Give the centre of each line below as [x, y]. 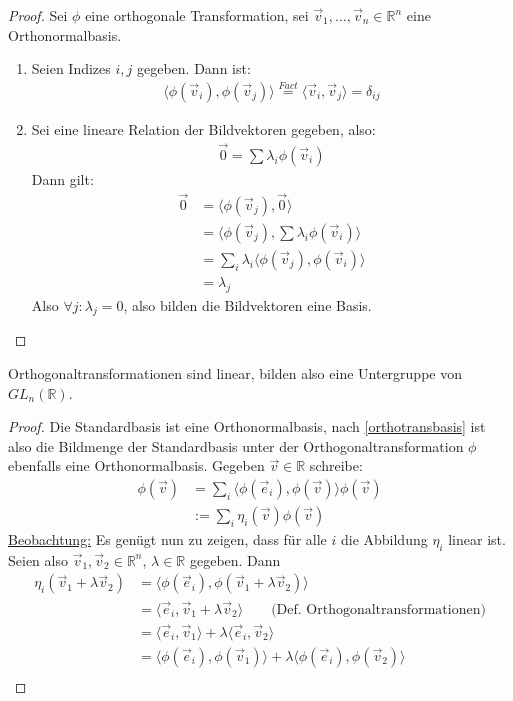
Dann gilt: [62, 178]
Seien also [38, 559]
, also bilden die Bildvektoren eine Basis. [247, 304]
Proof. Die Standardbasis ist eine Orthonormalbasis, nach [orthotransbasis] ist [247, 426]
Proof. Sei [38, 15]
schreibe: [336, 465]
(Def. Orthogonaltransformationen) [378, 609]
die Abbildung [384, 539]
